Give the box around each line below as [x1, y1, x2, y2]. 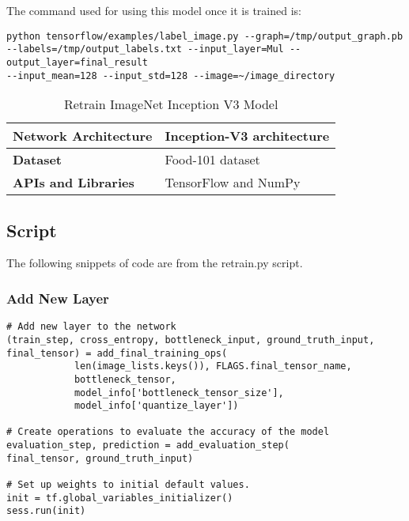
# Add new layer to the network [6, 321, 176, 333]
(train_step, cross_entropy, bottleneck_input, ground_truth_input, [6, 334, 375, 345]
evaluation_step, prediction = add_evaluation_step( [6, 440, 290, 451]
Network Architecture [13, 126, 153, 145]
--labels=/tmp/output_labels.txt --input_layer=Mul [6, 43, 284, 55]
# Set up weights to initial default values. [6, 479, 250, 491]
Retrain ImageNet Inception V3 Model [63, 95, 278, 114]
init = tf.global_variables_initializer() [6, 492, 233, 504]
